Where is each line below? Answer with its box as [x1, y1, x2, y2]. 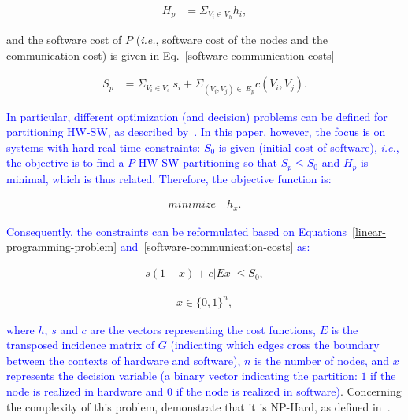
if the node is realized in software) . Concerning [176, 382, 402, 399]
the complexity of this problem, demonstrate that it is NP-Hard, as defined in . [6, 398, 391, 414]
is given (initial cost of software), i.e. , [218, 138, 399, 155]
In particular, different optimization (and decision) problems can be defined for [6, 108, 388, 124]
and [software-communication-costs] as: [120, 238, 310, 255]
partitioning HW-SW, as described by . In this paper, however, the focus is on [6, 123, 386, 140]
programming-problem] [6, 238, 117, 255]
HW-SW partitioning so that [138, 154, 278, 171]
